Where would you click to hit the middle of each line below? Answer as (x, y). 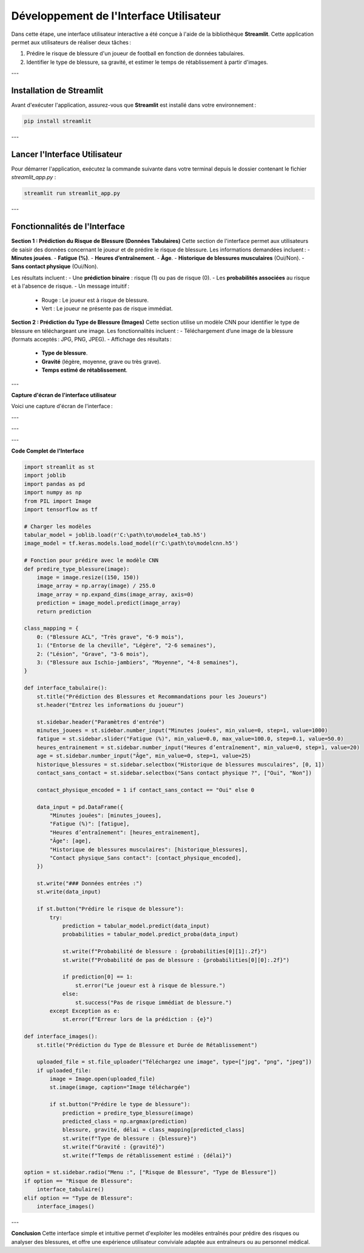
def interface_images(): (61, 1036)
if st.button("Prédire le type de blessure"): (120, 1104)
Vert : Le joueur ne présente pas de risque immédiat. (107, 308)
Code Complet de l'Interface (48, 451)
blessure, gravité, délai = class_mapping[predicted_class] (153, 1130)
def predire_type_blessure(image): (77, 569)
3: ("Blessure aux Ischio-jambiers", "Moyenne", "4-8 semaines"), (138, 662)
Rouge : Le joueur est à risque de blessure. (95, 300)
